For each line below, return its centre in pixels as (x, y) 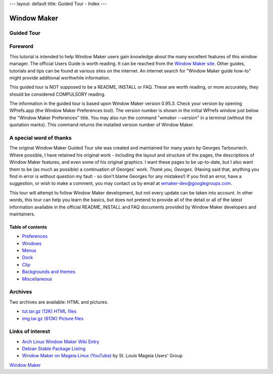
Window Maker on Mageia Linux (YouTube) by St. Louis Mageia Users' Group (102, 356)
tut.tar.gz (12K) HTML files (49, 311)
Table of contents (28, 227)
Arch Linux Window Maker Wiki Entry (61, 342)
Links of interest (30, 331)
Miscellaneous (37, 279)
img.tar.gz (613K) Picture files (53, 318)
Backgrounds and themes (49, 272)
